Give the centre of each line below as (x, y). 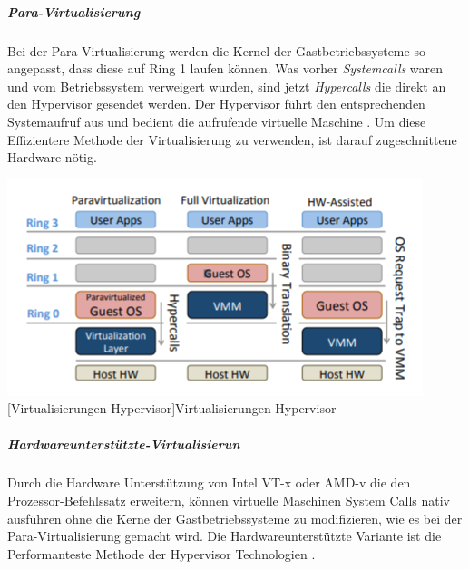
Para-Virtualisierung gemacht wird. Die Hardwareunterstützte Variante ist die (225, 536)
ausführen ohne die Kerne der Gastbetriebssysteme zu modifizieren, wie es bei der (235, 518)
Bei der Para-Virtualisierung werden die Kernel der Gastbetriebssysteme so (216, 50)
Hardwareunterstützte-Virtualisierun (124, 444)
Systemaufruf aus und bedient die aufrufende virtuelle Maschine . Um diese (217, 121)
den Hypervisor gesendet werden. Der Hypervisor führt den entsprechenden (216, 104)
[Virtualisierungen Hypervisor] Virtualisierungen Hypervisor (172, 408)
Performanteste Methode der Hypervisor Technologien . (161, 553)
